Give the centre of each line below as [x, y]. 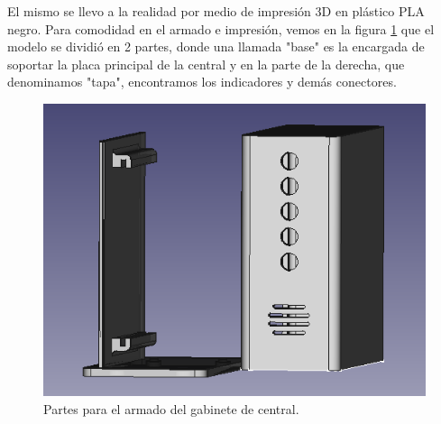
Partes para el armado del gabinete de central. [171, 408]
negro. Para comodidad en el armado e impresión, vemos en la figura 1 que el [221, 28]
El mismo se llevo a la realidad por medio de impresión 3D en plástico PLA [216, 11]
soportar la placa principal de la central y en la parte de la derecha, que [206, 64]
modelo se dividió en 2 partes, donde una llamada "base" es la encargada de [216, 46]
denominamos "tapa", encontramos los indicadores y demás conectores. [202, 82]
